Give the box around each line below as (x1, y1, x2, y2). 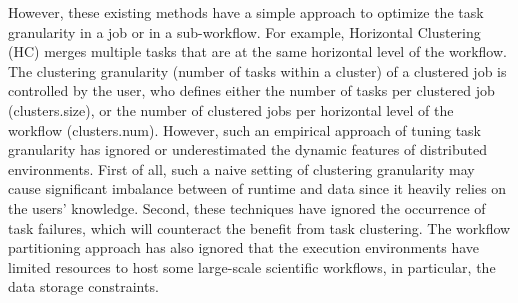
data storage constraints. (8, 276, 159, 297)
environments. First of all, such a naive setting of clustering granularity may (8, 158, 475, 179)
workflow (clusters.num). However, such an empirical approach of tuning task (8, 119, 482, 140)
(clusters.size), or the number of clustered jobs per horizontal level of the (8, 99, 454, 120)
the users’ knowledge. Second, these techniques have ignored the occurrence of (8, 197, 486, 218)
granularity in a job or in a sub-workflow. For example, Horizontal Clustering (8, 21, 481, 42)
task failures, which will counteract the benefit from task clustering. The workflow (8, 217, 511, 238)
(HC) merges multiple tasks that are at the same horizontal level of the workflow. (8, 41, 507, 62)
